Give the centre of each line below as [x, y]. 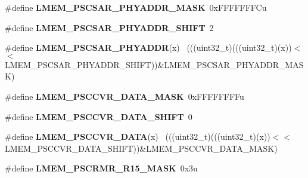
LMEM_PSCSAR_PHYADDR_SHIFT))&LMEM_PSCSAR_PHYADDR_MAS [154, 64]
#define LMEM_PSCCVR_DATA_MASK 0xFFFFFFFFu [125, 96]
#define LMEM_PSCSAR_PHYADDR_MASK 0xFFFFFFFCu [136, 7]
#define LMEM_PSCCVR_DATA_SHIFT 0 [99, 116]
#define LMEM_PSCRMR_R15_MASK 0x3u [101, 168]
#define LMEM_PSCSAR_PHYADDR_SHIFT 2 [109, 27]
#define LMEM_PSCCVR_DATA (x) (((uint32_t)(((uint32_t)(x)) [138, 136]
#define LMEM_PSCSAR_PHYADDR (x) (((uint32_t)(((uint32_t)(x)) [148, 47]
